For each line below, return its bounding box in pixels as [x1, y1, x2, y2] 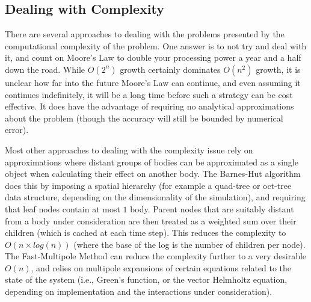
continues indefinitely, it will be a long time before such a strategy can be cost [5, 88, 293, 100]
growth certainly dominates [120, 63, 221, 75]
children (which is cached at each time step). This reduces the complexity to [5, 226, 286, 239]
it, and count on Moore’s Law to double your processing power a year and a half [5, 51, 301, 64]
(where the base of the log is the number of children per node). [73, 238, 306, 250]
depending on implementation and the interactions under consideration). [5, 285, 273, 298]
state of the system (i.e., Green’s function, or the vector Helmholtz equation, [5, 273, 288, 286]
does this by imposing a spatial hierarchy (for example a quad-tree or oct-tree [5, 179, 292, 191]
